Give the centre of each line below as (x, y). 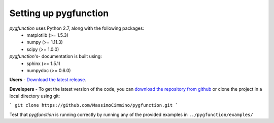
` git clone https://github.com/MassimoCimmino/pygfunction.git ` (94, 105)
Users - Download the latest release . (48, 80)
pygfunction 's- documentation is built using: (56, 56)
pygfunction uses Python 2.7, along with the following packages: (77, 28)
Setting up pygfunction (59, 13)
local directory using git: (35, 96)
